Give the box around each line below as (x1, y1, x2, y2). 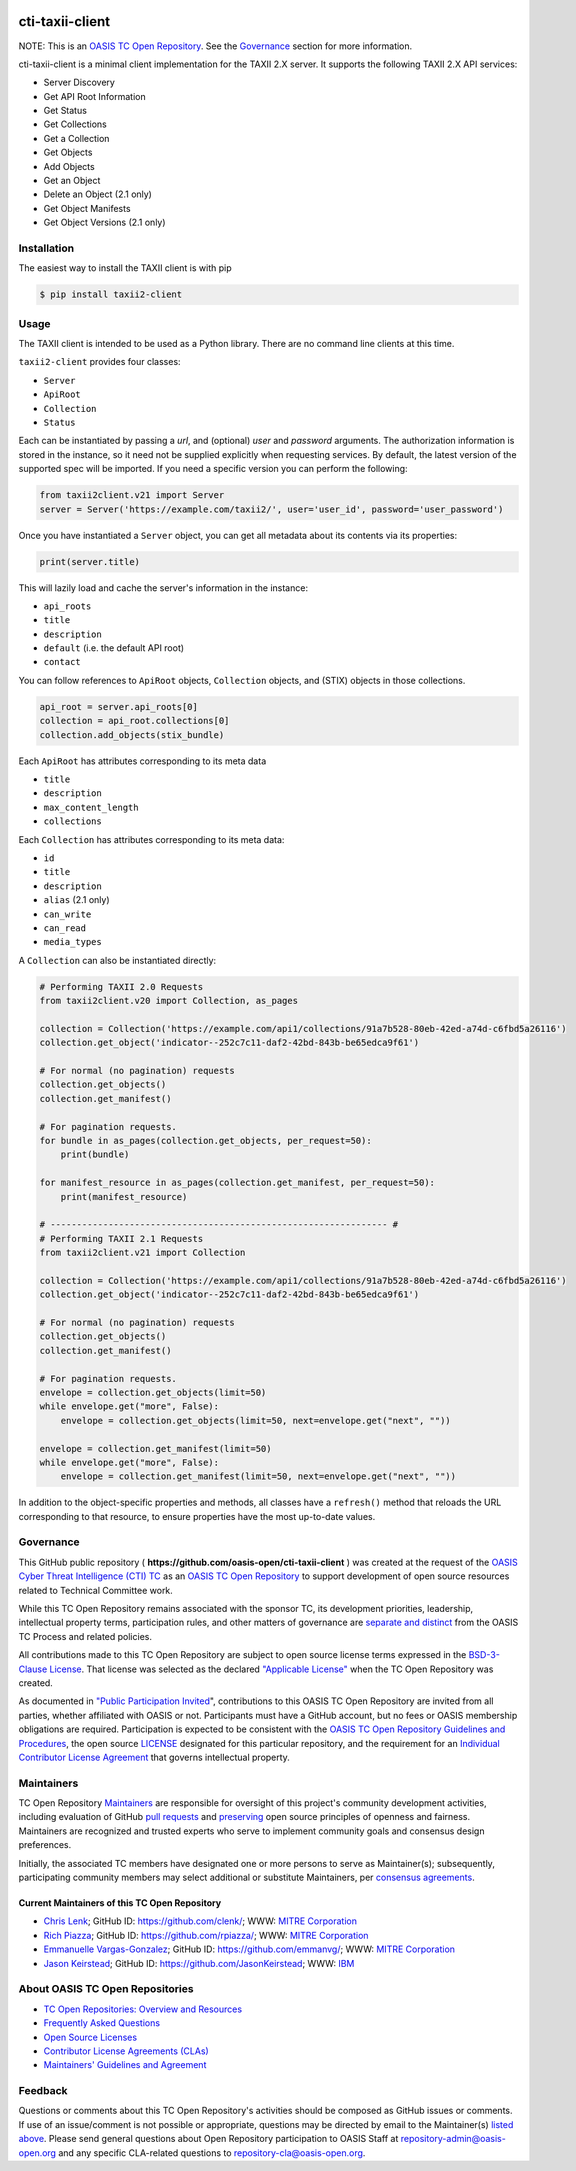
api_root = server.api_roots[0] (39, 701, 199, 712)
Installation (18, 241, 75, 255)
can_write (43, 908, 92, 920)
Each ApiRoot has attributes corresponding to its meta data (18, 755, 267, 767)
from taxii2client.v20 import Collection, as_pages (39, 995, 299, 1007)
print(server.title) (39, 556, 140, 567)
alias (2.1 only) (43, 894, 110, 906)
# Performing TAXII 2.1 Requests (39, 1233, 204, 1244)
